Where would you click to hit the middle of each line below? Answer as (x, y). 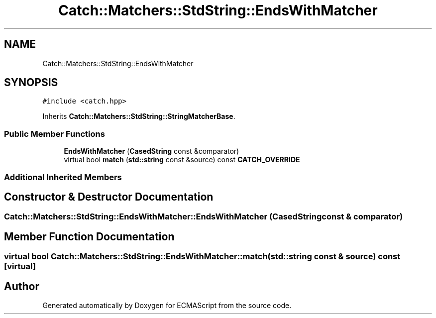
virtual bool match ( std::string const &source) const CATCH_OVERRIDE (182, 160)
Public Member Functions (54, 134)
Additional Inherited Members (63, 177)
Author (22, 286)
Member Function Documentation (89, 236)
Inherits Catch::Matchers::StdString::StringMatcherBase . (139, 116)
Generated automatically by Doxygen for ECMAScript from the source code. (167, 306)
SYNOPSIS (31, 83)
